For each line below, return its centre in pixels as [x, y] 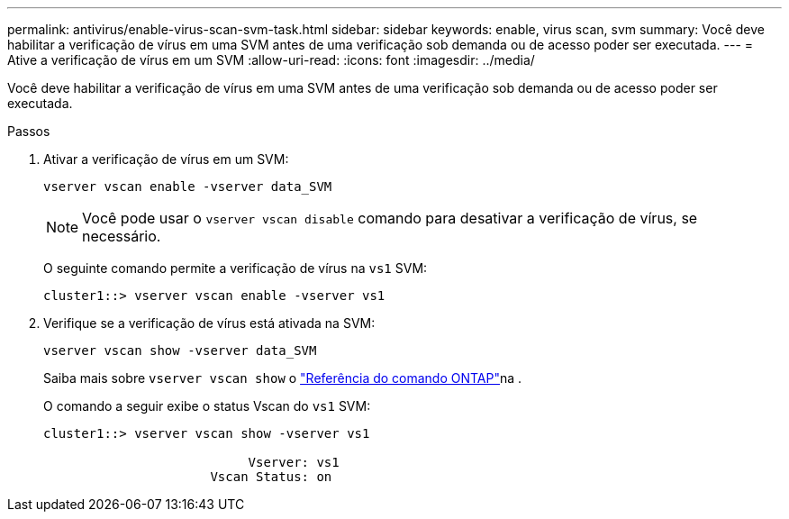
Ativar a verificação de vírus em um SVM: [166, 159]
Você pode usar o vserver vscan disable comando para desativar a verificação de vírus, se [390, 218]
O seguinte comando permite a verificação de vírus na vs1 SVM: [236, 268]
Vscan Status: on [271, 477]
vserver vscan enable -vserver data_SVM [188, 187]
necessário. [122, 236]
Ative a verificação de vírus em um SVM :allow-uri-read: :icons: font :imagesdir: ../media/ [271, 60]
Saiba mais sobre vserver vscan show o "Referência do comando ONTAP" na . [283, 378]
